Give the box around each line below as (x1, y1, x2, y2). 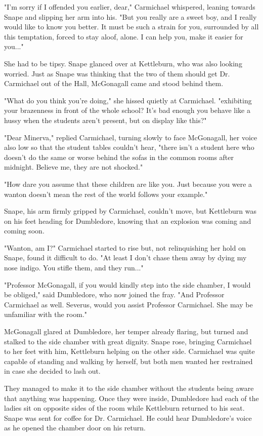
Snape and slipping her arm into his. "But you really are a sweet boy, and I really (4, 11, 257, 22)
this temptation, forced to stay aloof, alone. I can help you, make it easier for (4, 31, 243, 42)
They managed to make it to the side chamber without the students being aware (4, 383, 254, 393)
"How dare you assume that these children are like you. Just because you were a (4, 178, 252, 189)
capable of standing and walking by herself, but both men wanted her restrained (4, 355, 253, 366)
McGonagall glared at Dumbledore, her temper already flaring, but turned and (4, 326, 248, 337)
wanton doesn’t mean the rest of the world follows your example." (4, 188, 208, 199)
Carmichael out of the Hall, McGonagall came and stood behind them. (4, 78, 224, 89)
